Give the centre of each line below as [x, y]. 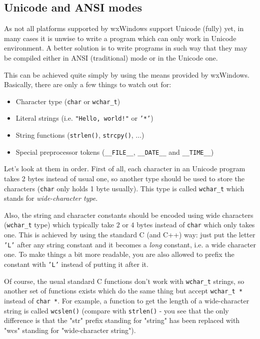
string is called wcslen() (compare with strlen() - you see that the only [116, 310]
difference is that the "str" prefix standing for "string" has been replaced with [122, 320]
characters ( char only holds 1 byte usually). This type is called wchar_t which [124, 188]
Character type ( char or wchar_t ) [68, 101]
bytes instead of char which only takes [196, 225]
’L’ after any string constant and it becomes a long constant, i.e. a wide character [130, 244]
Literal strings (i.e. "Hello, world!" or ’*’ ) [84, 118]
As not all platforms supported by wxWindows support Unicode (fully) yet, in [124, 28]
